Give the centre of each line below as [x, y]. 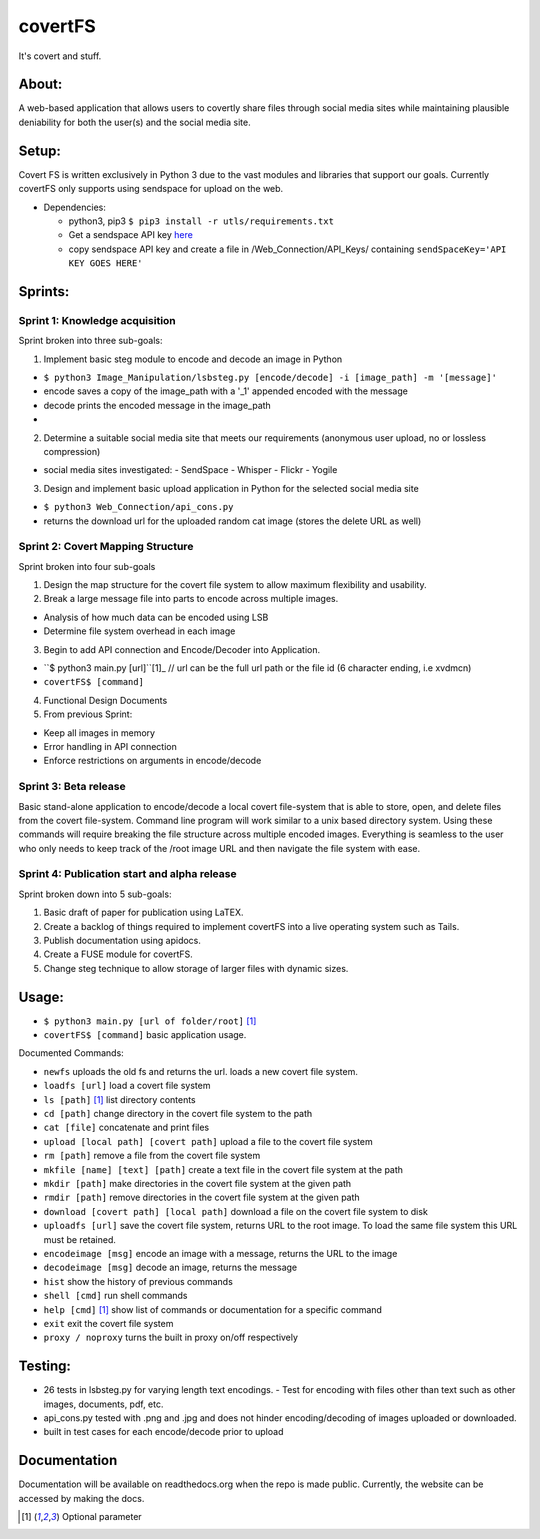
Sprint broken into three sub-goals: [90, 341]
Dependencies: [75, 207]
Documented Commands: [71, 1053]
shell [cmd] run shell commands [115, 1296]
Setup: [40, 150]
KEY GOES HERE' [106, 263]
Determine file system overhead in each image [139, 631]
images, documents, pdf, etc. [103, 1404]
